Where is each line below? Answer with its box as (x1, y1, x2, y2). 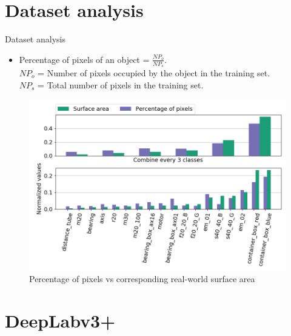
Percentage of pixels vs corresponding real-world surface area (29, 272, 255, 285)
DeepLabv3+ (5, 308, 116, 333)
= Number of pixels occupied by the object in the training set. (38, 66, 270, 79)
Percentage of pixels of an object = (19, 53, 150, 65)
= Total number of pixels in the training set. (38, 78, 204, 91)
